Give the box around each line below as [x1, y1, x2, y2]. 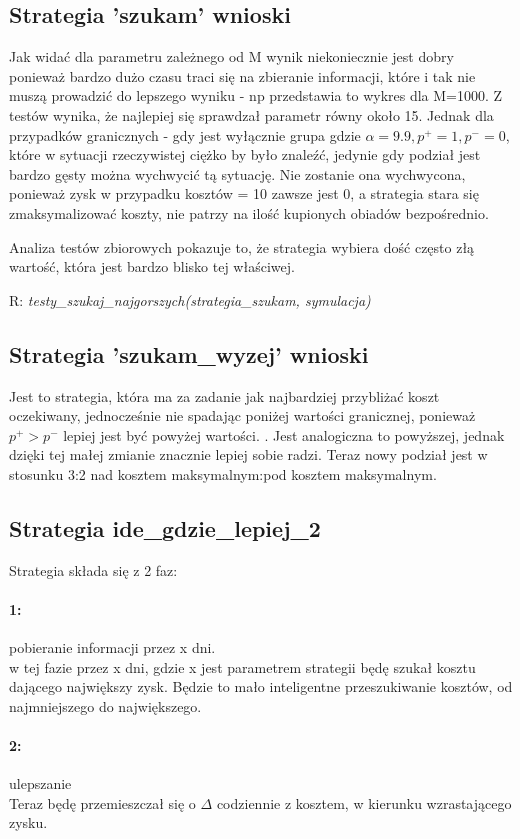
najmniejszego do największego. [9, 695, 202, 716]
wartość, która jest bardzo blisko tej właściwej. [9, 256, 295, 277]
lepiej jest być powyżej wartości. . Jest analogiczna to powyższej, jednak [63, 424, 505, 445]
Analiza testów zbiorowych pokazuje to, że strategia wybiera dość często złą [9, 236, 475, 257]
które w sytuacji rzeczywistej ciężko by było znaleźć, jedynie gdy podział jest [9, 144, 481, 165]
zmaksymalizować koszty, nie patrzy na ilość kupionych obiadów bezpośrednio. [9, 202, 489, 223]
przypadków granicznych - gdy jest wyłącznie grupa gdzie [9, 124, 361, 145]
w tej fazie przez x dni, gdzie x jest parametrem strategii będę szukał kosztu [9, 656, 476, 677]
